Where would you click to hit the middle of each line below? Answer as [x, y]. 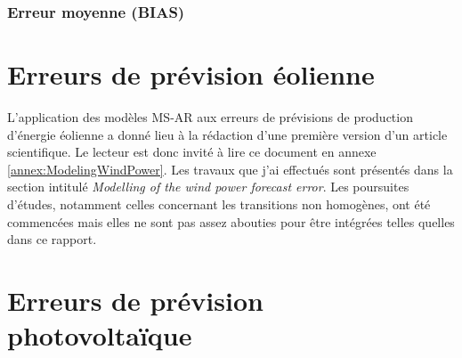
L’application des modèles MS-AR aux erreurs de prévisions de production [210, 116]
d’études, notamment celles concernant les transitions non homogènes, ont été [219, 203]
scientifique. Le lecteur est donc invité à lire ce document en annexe [192, 152]
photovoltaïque [100, 335]
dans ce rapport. [52, 239]
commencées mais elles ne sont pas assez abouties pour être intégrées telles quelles [231, 221]
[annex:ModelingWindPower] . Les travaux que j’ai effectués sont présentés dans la [230, 169]
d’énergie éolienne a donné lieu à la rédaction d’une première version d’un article [227, 134]
